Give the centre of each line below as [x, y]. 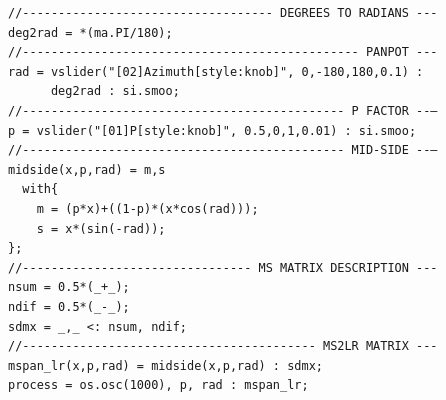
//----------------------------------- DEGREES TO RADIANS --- [223, 13]
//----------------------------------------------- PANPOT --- [223, 52]
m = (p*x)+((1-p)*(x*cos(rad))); [147, 208]
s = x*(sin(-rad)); [101, 228]
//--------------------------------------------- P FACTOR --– [223, 110]
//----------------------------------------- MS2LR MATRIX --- [223, 346]
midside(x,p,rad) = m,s [87, 169]
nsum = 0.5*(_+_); [69, 287]
